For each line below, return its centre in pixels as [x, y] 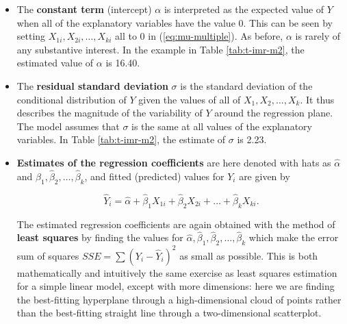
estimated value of [55, 63]
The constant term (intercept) [84, 9]
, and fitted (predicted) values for [154, 176]
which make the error [294, 237]
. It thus [317, 99]
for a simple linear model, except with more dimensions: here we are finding [176, 286]
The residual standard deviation [92, 85]
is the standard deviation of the [246, 85]
